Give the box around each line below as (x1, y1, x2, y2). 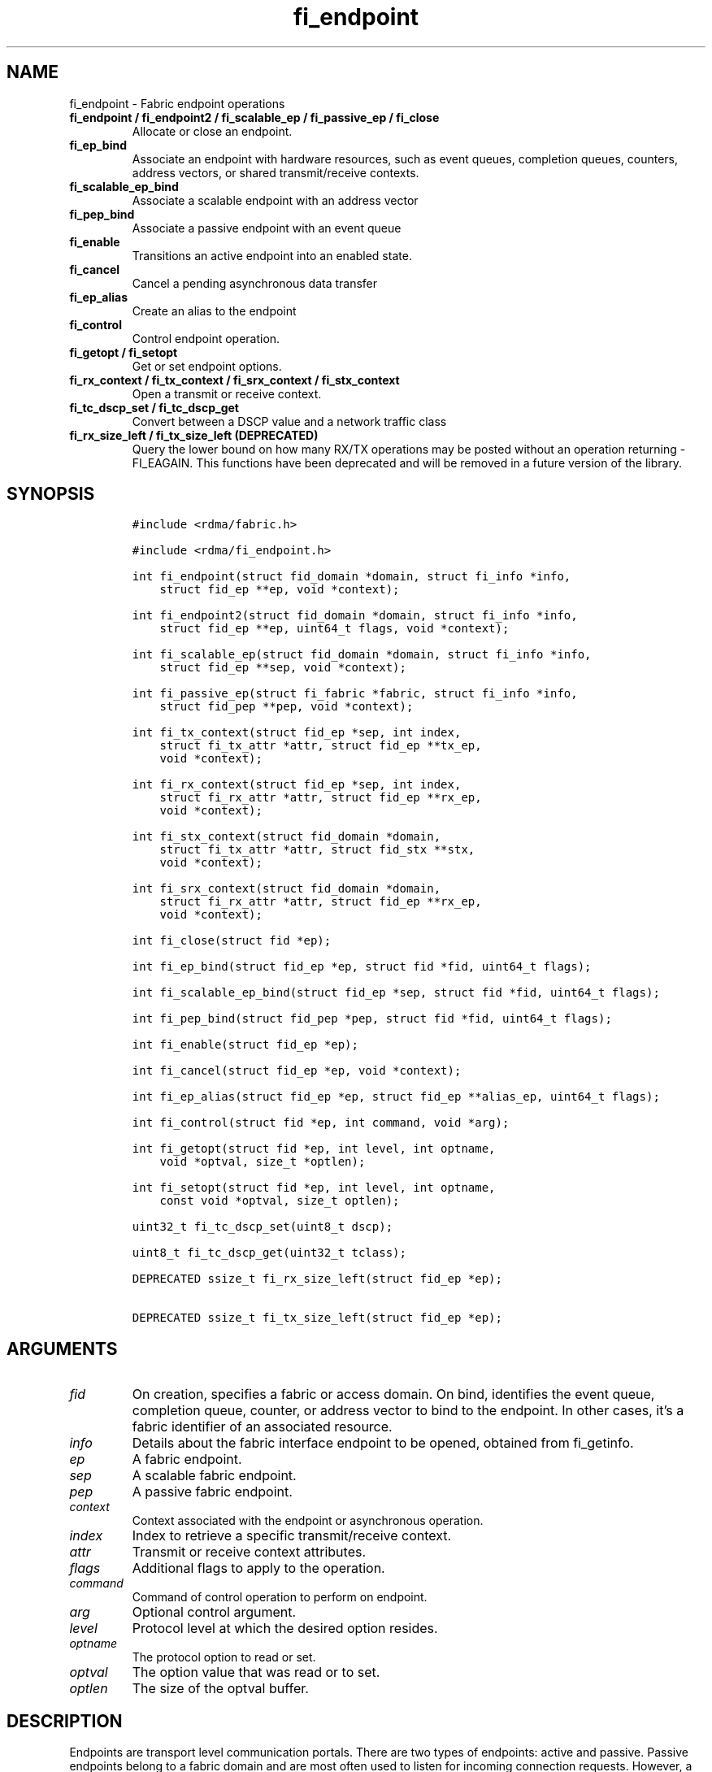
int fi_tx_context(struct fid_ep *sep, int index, (132, 726, 462, 740)
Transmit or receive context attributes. (132, 1544, 367, 1561)
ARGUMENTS (7, 1338, 118, 1359)
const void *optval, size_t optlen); (159, 1194, 400, 1208)
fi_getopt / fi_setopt (69, 345, 178, 359)
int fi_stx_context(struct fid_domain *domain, (132, 830, 441, 844)
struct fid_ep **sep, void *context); (159, 661, 406, 675)
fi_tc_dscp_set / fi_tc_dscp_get (69, 400, 239, 415)
